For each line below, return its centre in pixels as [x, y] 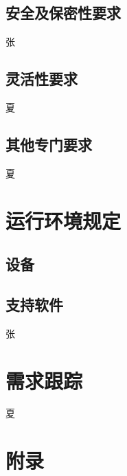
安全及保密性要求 [63, 13]
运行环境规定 [63, 220]
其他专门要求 [49, 144]
